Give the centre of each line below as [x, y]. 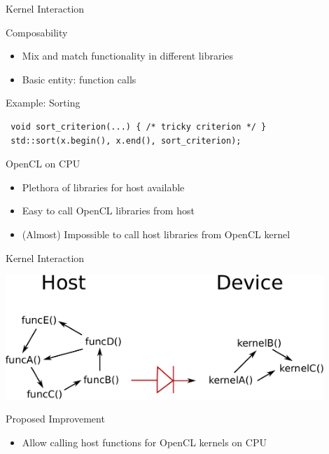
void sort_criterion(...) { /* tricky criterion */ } [139, 126]
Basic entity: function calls [79, 79]
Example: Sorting [43, 103]
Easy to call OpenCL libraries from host [108, 211]
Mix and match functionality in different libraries [128, 56]
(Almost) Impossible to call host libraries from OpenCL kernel [156, 234]
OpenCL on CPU [43, 164]
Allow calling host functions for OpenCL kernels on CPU [144, 442]
